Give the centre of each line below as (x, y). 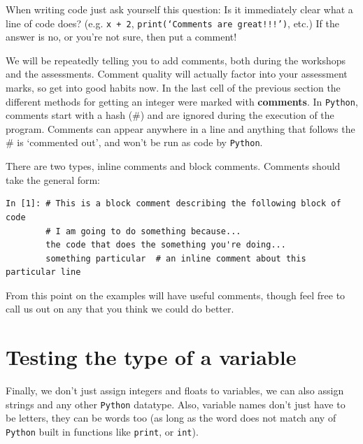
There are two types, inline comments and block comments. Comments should (173, 166)
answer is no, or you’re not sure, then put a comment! (121, 37)
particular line (43, 272)
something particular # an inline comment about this (176, 258)
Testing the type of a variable (151, 357)
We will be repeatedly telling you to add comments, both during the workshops (176, 60)
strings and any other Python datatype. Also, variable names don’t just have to (176, 404)
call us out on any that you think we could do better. (120, 309)
